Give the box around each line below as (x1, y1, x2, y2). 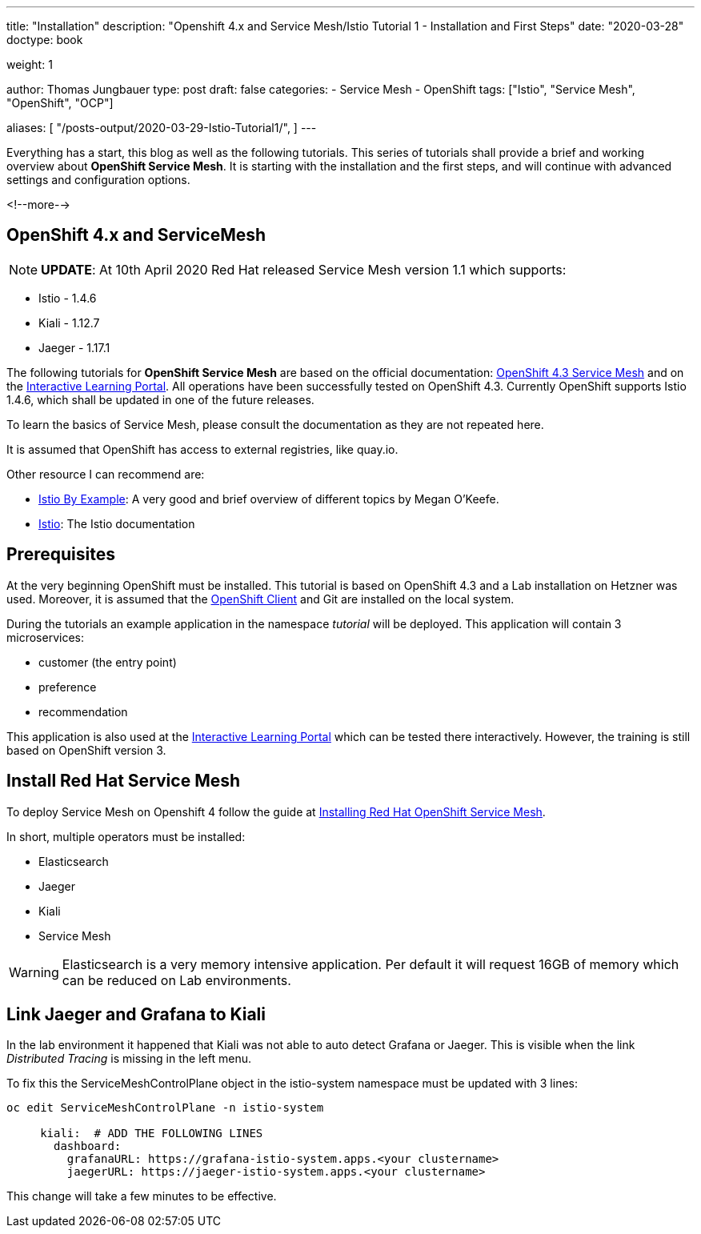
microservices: (6, 630, 84, 644)
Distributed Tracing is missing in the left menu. (6, 1052, 251, 1066)
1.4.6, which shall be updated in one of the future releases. (6, 392, 314, 407)
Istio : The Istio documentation (38, 516, 195, 531)
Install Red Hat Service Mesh (6, 771, 241, 791)
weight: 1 (6, 58, 53, 71)
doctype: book (6, 33, 83, 46)
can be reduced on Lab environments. (62, 972, 291, 988)
